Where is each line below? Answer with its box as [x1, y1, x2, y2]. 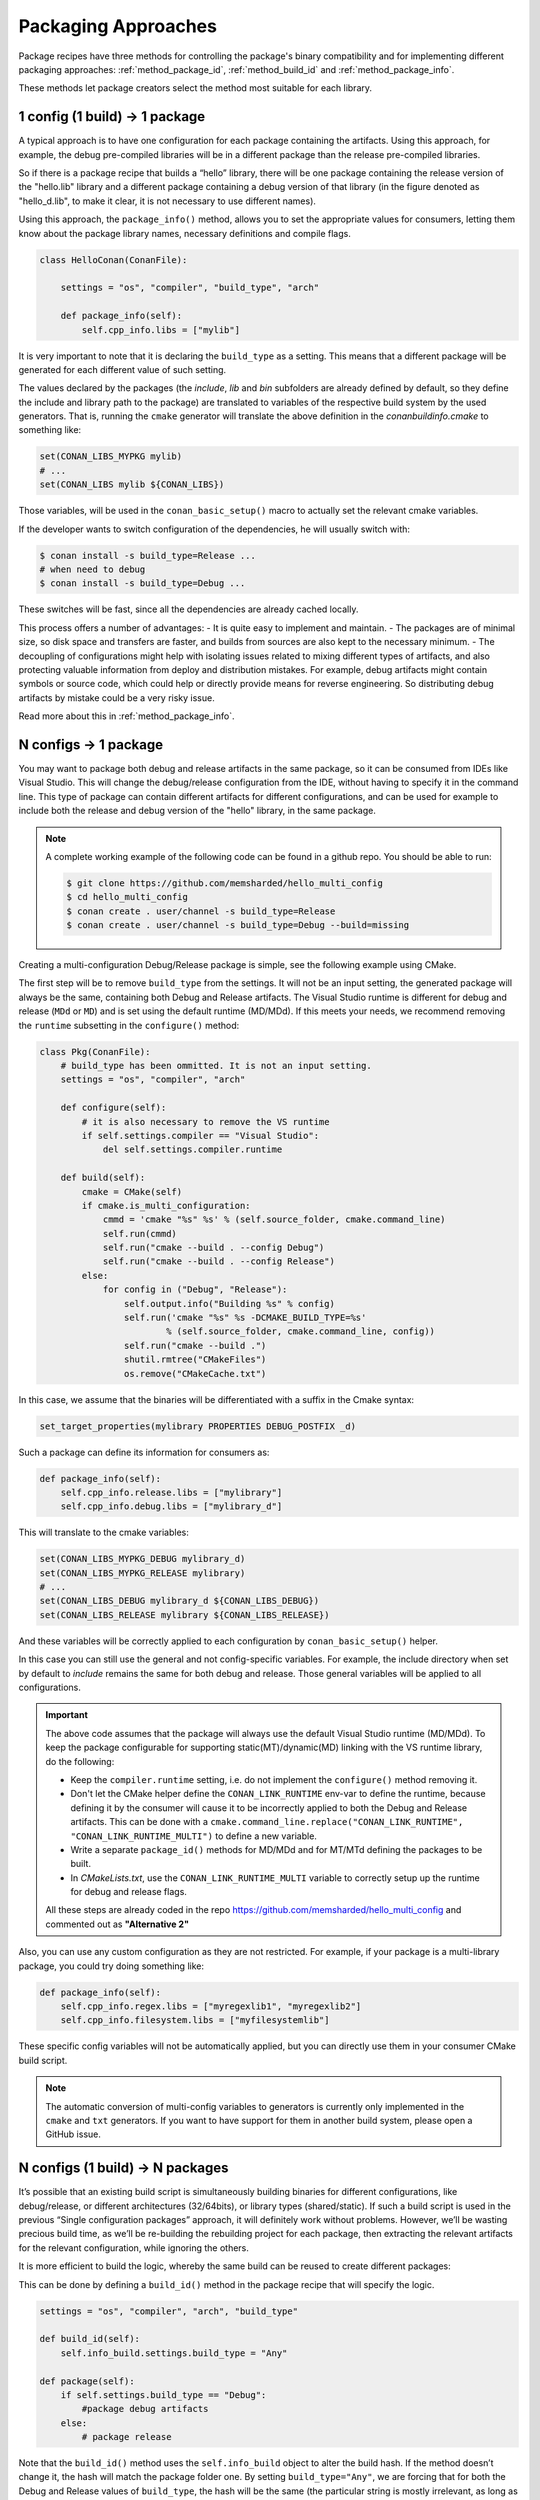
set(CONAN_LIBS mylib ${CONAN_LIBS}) [39, 479, 225, 490]
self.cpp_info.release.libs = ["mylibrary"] [60, 1486, 283, 1498]
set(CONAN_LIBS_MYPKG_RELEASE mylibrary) [39, 1567, 246, 1579]
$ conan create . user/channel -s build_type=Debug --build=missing [66, 920, 410, 931]
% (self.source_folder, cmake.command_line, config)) [165, 1326, 435, 1337]
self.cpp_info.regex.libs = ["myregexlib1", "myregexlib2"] [60, 2001, 362, 2012]
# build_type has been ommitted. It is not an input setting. [60, 1060, 372, 1072]
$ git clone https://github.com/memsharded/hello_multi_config [66, 877, 384, 889]
